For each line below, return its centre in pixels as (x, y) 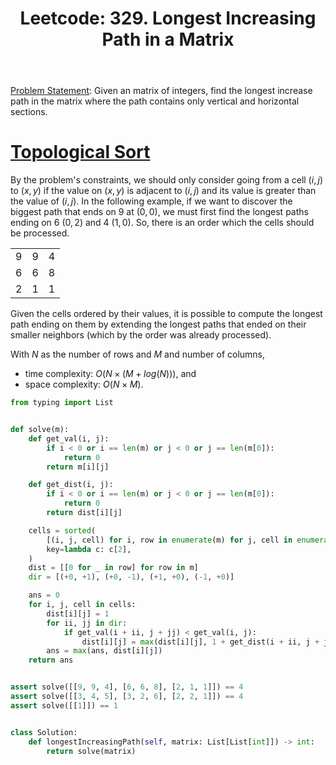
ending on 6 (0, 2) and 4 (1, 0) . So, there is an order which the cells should (162, 223)
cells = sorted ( (62, 530)
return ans (51, 660)
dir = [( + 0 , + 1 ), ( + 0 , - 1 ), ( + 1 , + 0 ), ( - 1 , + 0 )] (131, 577)
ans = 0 (44, 595)
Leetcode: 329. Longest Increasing (168, 18)
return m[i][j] (78, 467)
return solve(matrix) (91, 751)
